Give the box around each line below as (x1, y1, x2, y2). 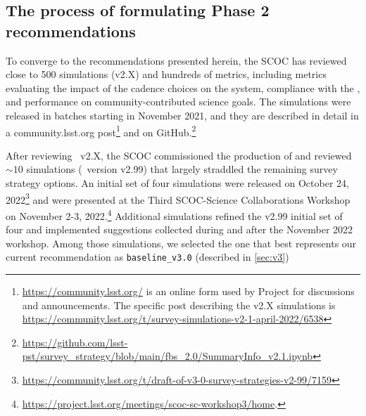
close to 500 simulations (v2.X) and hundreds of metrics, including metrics (6, 67, 327, 82)
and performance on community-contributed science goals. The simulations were (6, 94, 351, 109)
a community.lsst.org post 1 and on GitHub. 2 (6, 122, 196, 139)
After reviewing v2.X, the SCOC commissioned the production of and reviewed (6, 148, 352, 162)
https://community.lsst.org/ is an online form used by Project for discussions (22, 283, 355, 298)
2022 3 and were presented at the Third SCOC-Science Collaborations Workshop (6, 190, 351, 207)
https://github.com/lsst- (22, 334, 128, 349)
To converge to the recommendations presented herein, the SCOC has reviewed (6, 53, 347, 67)
